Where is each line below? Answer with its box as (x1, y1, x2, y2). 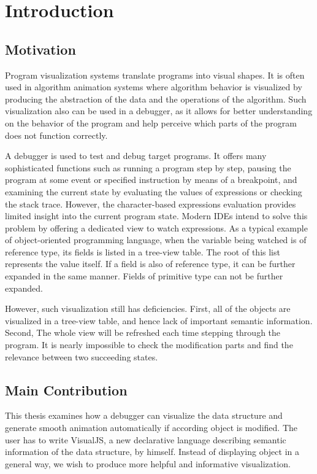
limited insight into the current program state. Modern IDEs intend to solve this (5, 209, 308, 222)
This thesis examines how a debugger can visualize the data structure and (5, 409, 283, 422)
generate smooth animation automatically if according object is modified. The (5, 421, 298, 434)
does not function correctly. (5, 128, 108, 141)
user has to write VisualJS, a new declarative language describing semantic (5, 433, 286, 446)
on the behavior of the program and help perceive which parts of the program (5, 116, 297, 129)
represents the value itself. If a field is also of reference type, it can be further (5, 257, 296, 270)
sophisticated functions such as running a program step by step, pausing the (5, 161, 291, 174)
